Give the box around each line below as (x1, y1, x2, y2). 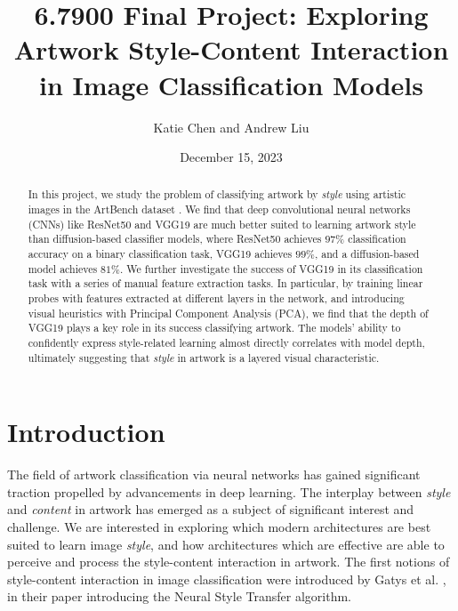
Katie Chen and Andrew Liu (153, 117, 309, 136)
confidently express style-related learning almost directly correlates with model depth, (28, 335, 425, 350)
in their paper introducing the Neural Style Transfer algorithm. (7, 587, 351, 606)
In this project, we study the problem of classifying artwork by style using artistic (28, 187, 406, 202)
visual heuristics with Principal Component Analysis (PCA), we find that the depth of (28, 305, 429, 320)
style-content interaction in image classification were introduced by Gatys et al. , (7, 569, 446, 588)
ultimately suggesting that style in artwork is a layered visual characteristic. (28, 350, 380, 365)
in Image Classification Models (39, 66, 423, 102)
